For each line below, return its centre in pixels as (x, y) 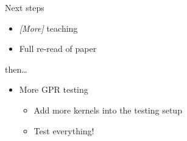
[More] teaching (48, 28)
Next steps (25, 7)
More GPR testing (54, 89)
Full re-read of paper (58, 49)
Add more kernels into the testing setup (108, 110)
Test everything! (64, 130)
